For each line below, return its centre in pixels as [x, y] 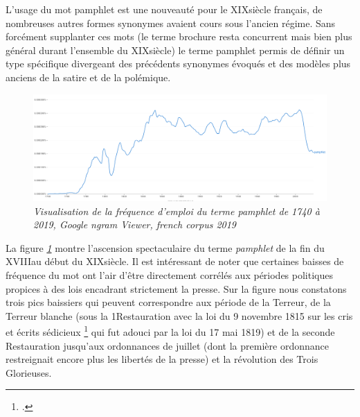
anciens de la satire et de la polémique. [88, 77]
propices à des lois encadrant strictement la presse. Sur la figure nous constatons [176, 288]
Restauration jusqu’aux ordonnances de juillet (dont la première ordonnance [167, 345]
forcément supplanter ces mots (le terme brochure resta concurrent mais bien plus [179, 36]
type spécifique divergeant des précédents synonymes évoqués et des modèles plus [178, 63]
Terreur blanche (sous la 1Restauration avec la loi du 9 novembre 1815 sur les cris [179, 315]
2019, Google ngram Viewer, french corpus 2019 [135, 224]
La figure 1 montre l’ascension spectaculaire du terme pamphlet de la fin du [165, 247]
